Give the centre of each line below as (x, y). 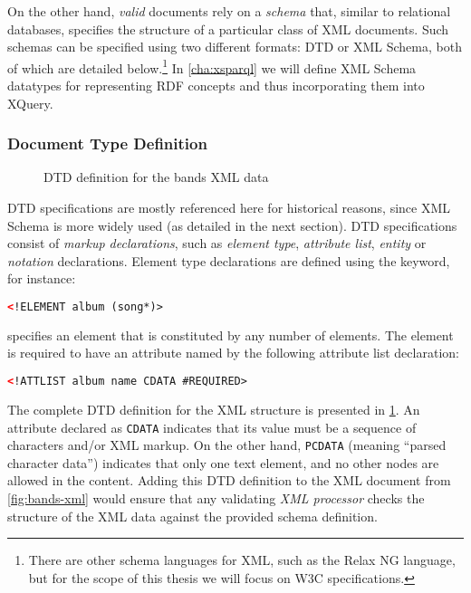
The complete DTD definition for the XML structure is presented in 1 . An (214, 409)
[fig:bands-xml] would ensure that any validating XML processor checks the (216, 498)
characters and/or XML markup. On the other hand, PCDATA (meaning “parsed (227, 445)
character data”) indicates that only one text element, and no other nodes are (223, 462)
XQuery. (30, 103)
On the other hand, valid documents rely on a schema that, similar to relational (229, 11)
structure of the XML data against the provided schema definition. (192, 516)
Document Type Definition (107, 143)
